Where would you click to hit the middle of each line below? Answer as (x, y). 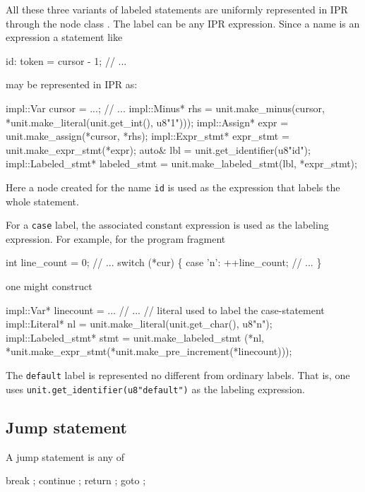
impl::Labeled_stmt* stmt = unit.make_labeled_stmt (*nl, (135, 337)
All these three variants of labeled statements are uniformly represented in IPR (177, 9)
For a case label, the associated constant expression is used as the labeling (167, 225)
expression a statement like (64, 37)
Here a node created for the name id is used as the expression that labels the (173, 187)
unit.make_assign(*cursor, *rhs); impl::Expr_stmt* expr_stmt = (148, 136)
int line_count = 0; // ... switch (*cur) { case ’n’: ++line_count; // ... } (164, 262)
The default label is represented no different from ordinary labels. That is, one (178, 375)
